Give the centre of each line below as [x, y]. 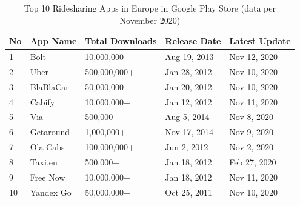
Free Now [48, 177]
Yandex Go [51, 192]
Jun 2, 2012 [187, 147]
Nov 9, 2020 [252, 132]
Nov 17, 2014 [189, 132]
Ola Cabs [47, 147]
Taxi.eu [44, 161]
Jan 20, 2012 [188, 86]
